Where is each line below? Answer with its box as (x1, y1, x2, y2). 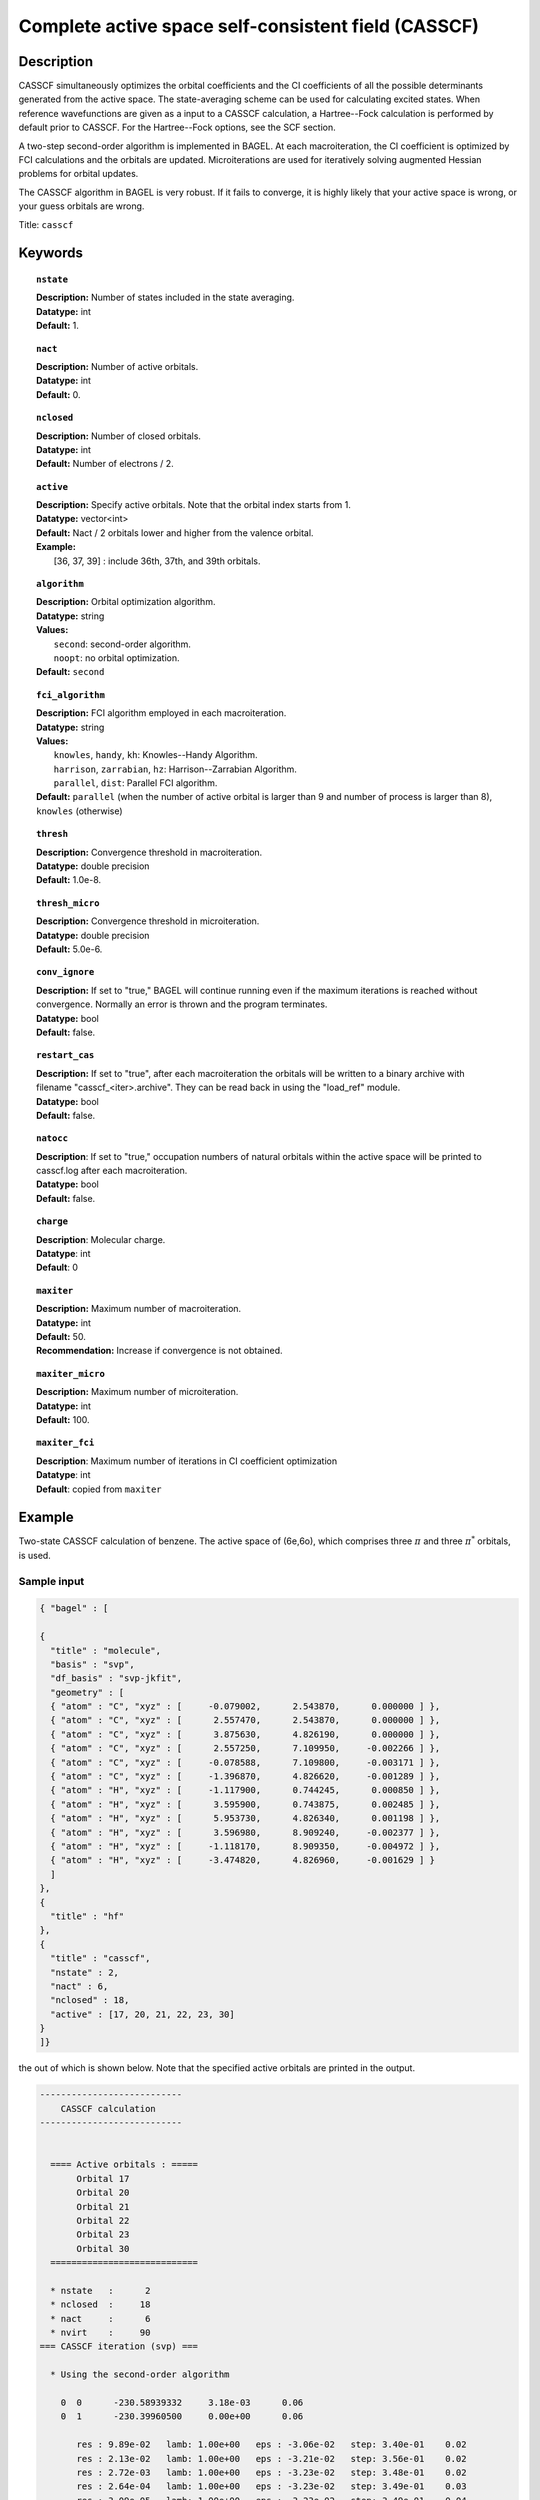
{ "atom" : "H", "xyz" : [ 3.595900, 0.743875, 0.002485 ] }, (50, 1798, 441, 1810)
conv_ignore (36, 966, 95, 978)
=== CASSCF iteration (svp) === (39, 2341, 199, 2352)
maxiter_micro (36, 1368, 105, 1379)
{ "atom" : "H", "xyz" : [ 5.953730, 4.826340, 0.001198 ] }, (50, 1813, 441, 1824)
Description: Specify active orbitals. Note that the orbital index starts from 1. (36, 499, 352, 511)
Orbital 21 (76, 2201, 130, 2212)
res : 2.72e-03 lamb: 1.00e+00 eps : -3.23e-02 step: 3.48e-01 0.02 (76, 2466, 467, 2478)
